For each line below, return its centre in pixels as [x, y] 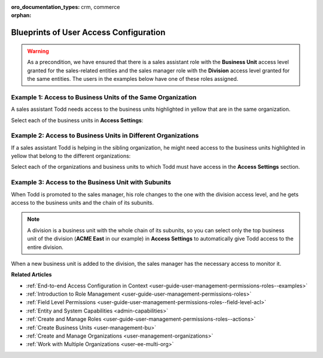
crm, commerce [100, 7]
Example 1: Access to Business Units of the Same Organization [104, 97]
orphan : [21, 16]
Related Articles [31, 275]
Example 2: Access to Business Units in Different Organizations [105, 136]
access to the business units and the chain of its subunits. [83, 202]
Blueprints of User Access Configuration [88, 33]
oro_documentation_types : [45, 7]
